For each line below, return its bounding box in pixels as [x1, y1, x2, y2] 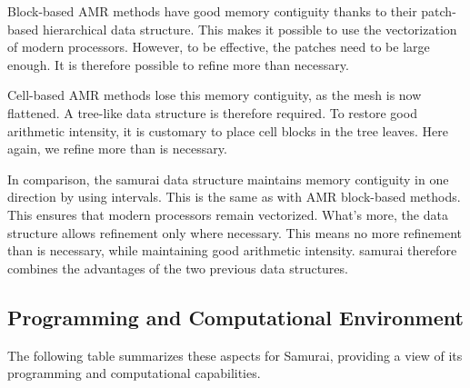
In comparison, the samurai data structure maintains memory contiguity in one [7, 169, 449, 188]
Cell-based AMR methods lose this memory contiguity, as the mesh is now [7, 85, 422, 104]
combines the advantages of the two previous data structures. [7, 258, 348, 277]
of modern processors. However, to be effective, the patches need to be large [7, 37, 430, 56]
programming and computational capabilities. [7, 363, 261, 383]
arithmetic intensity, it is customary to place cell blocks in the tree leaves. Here [7, 121, 449, 140]
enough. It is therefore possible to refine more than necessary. [7, 55, 349, 74]
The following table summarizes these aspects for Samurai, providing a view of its [7, 345, 463, 364]
